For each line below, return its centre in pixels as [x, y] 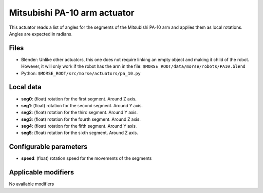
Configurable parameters [48, 147]
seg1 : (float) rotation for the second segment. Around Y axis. [82, 105]
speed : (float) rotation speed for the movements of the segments [86, 158]
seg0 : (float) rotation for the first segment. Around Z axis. [79, 99]
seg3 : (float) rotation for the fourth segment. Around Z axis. [81, 119]
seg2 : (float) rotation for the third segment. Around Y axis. [80, 113]
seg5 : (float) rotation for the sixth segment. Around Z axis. [80, 133]
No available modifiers [31, 184]
